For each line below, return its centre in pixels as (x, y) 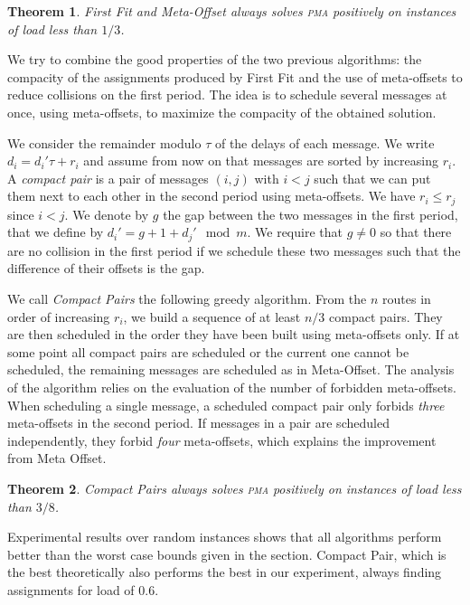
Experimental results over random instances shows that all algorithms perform (225, 537)
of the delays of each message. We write (324, 142)
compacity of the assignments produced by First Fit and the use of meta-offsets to (235, 76)
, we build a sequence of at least (212, 316)
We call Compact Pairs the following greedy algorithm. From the (187, 299)
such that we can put (372, 178)
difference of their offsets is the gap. (106, 268)
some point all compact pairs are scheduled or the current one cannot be (208, 351)
